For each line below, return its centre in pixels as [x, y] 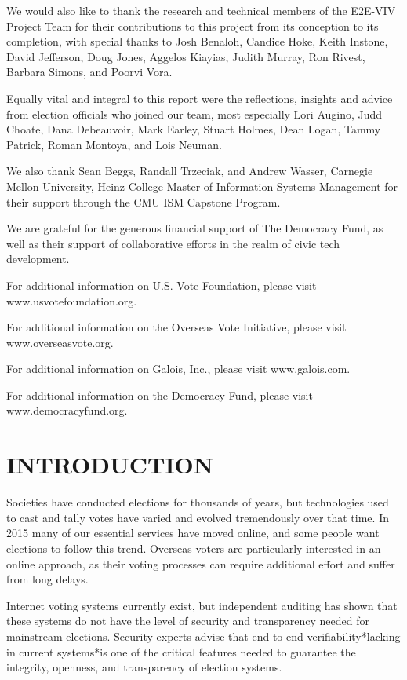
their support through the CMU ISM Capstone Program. [144, 201]
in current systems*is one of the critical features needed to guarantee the [181, 651]
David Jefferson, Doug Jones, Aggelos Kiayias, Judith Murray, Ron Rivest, [186, 56]
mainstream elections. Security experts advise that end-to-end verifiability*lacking [203, 636]
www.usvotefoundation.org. [72, 300]
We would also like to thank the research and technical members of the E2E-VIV [201, 10]
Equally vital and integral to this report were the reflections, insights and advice [200, 98]
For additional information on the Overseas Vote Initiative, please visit [176, 327]
